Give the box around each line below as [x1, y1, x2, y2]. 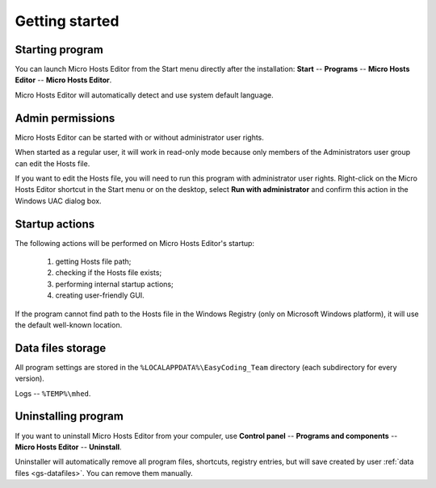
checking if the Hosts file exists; [55, 268, 162, 277]
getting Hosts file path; [55, 257, 132, 266]
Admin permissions [15, 111, 115, 125]
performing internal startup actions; [55, 279, 174, 289]
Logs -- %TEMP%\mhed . [15, 388, 91, 398]
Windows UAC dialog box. [15, 196, 102, 206]
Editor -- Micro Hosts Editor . [15, 75, 112, 85]
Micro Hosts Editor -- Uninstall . [15, 442, 122, 452]
